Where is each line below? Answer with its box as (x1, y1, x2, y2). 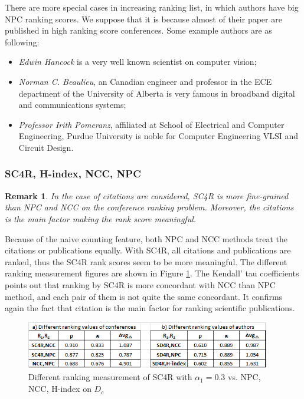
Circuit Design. (18, 141, 74, 153)
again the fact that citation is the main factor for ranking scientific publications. (5, 302, 295, 314)
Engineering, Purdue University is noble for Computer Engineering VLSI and (18, 130, 299, 142)
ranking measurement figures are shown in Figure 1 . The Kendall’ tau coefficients (5, 267, 299, 279)
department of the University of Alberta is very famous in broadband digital (18, 87, 295, 99)
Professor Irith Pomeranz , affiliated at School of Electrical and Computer (18, 118, 285, 130)
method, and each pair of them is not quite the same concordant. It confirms (5, 290, 283, 302)
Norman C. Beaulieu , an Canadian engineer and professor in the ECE (18, 75, 272, 87)
